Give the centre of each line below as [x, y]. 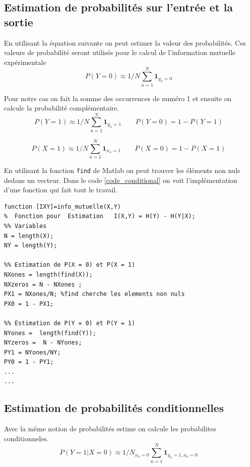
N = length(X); [29, 236]
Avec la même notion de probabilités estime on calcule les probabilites [110, 429]
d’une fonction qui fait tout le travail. [61, 190]
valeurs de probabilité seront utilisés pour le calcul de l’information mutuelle [120, 52]
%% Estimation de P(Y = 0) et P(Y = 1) [70, 323]
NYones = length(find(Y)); [50, 333]
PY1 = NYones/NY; [32, 352]
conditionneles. [26, 438]
